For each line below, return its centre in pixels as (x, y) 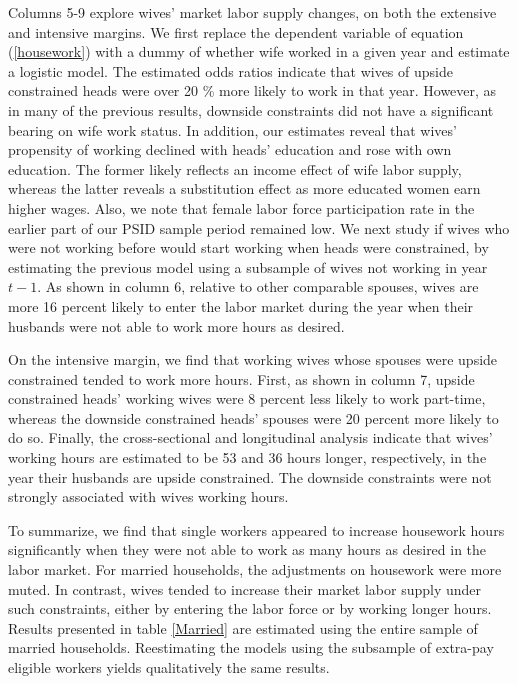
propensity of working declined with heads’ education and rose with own (230, 149)
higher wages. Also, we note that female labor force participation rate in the (241, 207)
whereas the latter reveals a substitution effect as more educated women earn (244, 188)
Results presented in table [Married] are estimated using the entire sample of (243, 627)
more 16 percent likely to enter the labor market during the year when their (241, 305)
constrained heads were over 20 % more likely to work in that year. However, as (252, 90)
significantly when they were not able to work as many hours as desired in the (247, 549)
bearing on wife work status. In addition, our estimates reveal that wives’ (232, 129)
